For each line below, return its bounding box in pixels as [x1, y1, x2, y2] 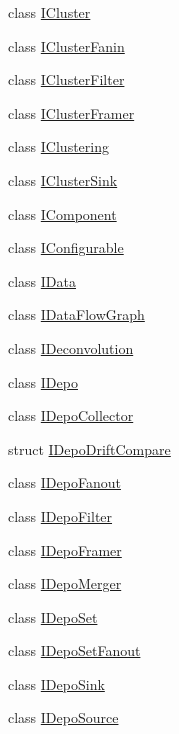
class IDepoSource [8, 707, 119, 728]
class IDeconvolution [8, 337, 134, 358]
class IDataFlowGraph [8, 304, 145, 325]
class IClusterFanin [8, 35, 125, 56]
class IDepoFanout [8, 472, 121, 493]
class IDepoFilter [8, 505, 113, 526]
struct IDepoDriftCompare [8, 438, 171, 459]
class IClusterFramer [8, 102, 135, 123]
